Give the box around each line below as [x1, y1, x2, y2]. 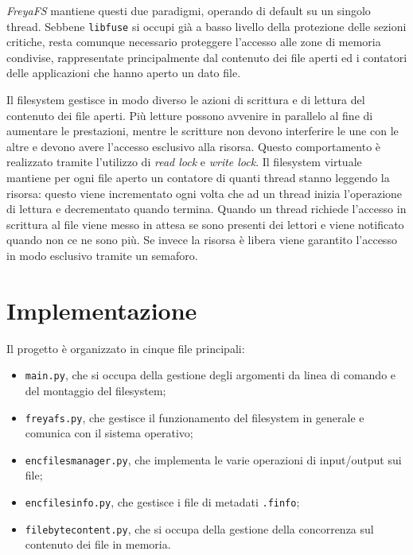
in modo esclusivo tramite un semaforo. [6, 246, 198, 263]
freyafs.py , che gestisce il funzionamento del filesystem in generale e [25, 409, 364, 425]
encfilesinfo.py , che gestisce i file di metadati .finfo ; [25, 494, 300, 510]
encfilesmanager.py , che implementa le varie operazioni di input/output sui [25, 451, 402, 468]
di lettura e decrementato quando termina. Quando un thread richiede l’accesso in [6, 200, 407, 217]
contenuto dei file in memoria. [25, 536, 171, 553]
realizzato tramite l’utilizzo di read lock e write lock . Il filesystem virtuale [6, 153, 362, 170]
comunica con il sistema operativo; [25, 425, 193, 441]
